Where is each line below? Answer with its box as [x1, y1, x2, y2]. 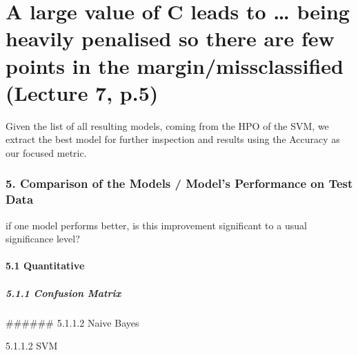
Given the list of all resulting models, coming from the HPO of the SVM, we [6, 118, 329, 133]
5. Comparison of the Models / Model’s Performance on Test [6, 175, 353, 192]
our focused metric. [6, 145, 87, 160]
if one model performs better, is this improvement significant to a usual [6, 218, 307, 232]
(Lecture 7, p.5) [6, 78, 159, 106]
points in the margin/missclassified [6, 51, 344, 79]
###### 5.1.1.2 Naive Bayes [6, 315, 139, 329]
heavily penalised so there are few [6, 24, 335, 52]
